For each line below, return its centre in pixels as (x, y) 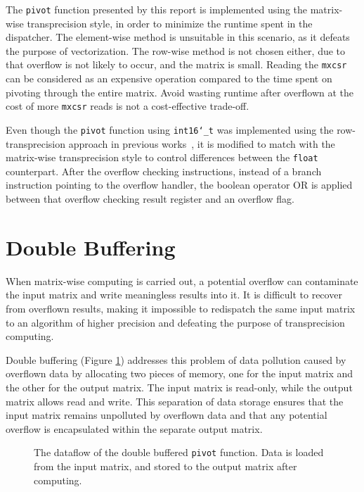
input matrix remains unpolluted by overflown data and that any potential (167, 415)
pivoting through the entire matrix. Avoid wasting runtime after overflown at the (180, 92)
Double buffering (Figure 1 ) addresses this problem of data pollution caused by (176, 359)
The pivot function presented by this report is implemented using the (157, 9)
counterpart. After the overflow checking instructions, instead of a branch (164, 171)
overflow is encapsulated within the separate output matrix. (134, 428)
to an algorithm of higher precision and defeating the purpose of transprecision (175, 322)
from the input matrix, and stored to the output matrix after (165, 466)
